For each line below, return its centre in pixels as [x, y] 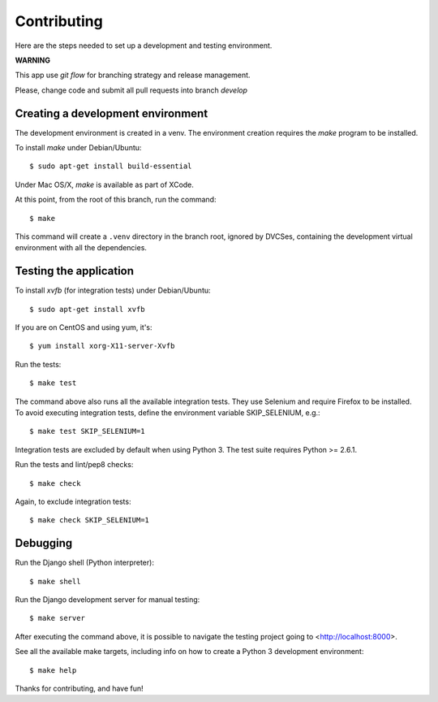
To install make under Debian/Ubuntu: [78, 148]
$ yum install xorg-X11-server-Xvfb [102, 346]
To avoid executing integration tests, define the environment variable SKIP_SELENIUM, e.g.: [167, 413]
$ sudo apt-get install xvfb [87, 309]
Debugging [44, 543]
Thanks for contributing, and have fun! [79, 688]
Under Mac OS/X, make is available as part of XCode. [105, 184]
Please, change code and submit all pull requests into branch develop [131, 90]
